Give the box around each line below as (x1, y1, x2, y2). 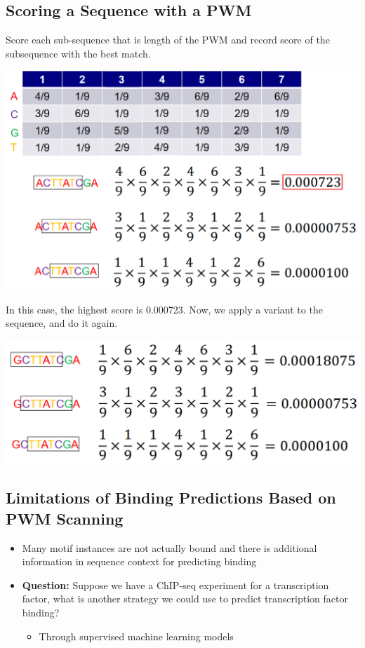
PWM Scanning (6, 507, 124, 529)
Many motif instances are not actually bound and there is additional (22, 540, 317, 555)
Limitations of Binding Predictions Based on (6, 487, 336, 508)
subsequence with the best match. (6, 46, 151, 60)
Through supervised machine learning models (39, 628, 234, 643)
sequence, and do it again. (6, 316, 118, 330)
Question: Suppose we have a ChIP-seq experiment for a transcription (22, 577, 329, 592)
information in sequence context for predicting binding (22, 554, 257, 569)
